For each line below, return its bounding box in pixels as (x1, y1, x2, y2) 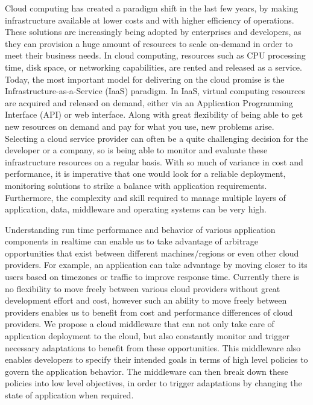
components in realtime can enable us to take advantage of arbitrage (5, 235, 258, 247)
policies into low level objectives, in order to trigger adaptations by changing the (5, 377, 302, 389)
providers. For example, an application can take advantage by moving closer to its (5, 258, 308, 271)
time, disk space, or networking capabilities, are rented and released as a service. (5, 60, 302, 73)
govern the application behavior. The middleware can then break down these (5, 365, 288, 377)
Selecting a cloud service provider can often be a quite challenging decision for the (5, 132, 308, 144)
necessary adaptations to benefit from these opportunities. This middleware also (5, 341, 301, 354)
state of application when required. (5, 389, 134, 401)
